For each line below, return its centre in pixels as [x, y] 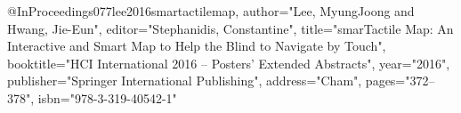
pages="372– [400, 81]
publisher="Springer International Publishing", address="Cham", [185, 81]
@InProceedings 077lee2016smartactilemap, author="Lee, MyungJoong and [211, 11]
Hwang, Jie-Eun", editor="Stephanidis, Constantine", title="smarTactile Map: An [230, 28]
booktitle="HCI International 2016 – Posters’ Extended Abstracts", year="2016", [229, 63]
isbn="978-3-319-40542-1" [107, 97]
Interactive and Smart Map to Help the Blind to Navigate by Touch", [197, 46]
